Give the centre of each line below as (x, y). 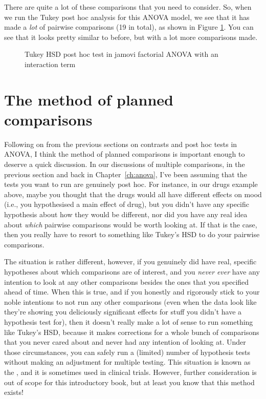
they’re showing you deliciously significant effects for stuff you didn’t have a (123, 312)
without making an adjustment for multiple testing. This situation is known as (127, 362)
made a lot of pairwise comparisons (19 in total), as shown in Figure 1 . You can (129, 27)
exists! (14, 392)
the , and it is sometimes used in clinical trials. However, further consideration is (130, 372)
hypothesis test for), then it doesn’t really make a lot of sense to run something (129, 321)
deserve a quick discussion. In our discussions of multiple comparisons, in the (125, 164)
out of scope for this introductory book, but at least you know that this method (129, 382)
